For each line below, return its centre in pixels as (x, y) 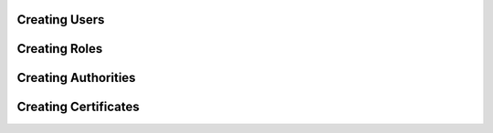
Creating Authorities (76, 78)
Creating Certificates (79, 107)
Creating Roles (60, 49)
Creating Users (61, 20)
